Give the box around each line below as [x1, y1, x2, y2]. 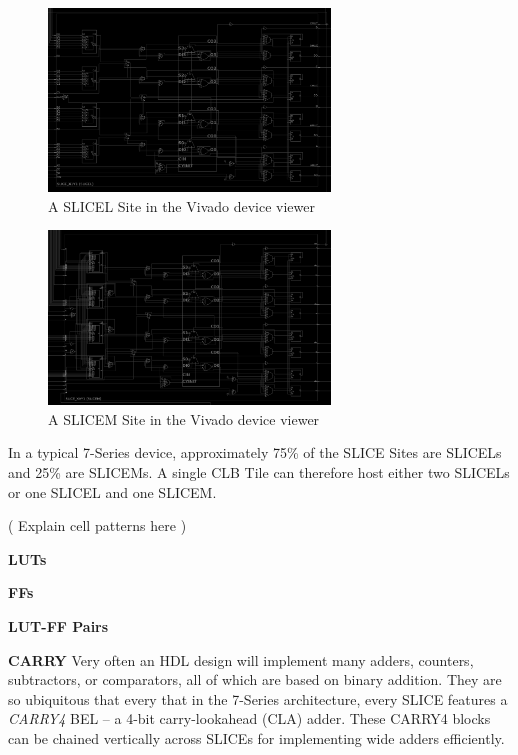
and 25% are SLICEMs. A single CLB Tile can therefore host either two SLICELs [8, 461, 510, 482]
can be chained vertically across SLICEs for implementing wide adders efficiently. [8, 727, 505, 748]
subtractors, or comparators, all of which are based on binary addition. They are [8, 669, 502, 690]
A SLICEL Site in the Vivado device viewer [48, 195, 315, 216]
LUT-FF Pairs [8, 615, 109, 636]
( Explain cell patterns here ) [8, 515, 187, 536]
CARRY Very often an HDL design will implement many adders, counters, [8, 649, 474, 670]
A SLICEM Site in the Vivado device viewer [48, 408, 320, 429]
